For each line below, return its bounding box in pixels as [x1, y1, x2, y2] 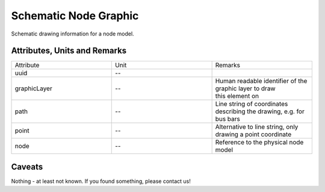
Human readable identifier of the [215, 77, 308, 85]
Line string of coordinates [215, 100, 288, 108]
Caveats [11, 161, 43, 172]
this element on [215, 92, 259, 101]
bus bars [215, 115, 240, 123]
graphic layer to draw [215, 84, 276, 93]
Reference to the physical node [215, 138, 304, 147]
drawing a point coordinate [215, 130, 292, 138]
